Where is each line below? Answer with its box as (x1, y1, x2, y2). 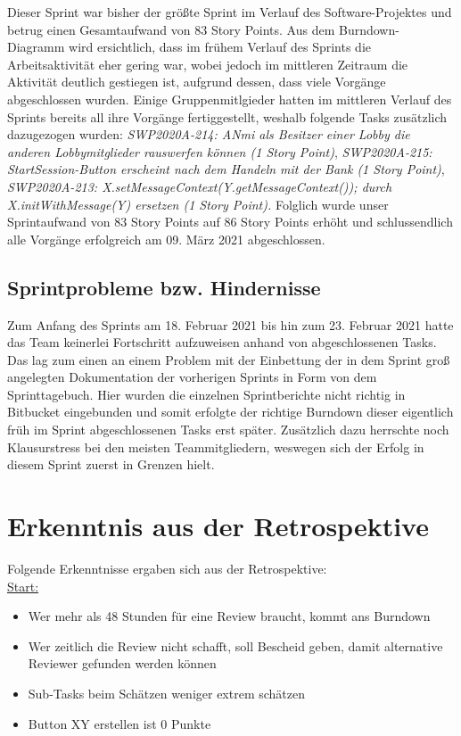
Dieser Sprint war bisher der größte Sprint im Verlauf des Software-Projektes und (7, 3, 452, 21)
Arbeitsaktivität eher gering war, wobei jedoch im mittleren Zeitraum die (7, 54, 408, 73)
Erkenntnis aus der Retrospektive (7, 508, 429, 544)
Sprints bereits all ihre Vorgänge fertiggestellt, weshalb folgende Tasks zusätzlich (7, 107, 448, 126)
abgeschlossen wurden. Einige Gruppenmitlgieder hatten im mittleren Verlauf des (7, 89, 452, 108)
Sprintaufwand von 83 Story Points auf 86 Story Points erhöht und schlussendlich (7, 212, 453, 231)
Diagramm (7, 37, 65, 56)
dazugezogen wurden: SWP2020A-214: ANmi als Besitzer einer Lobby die (7, 125, 410, 144)
